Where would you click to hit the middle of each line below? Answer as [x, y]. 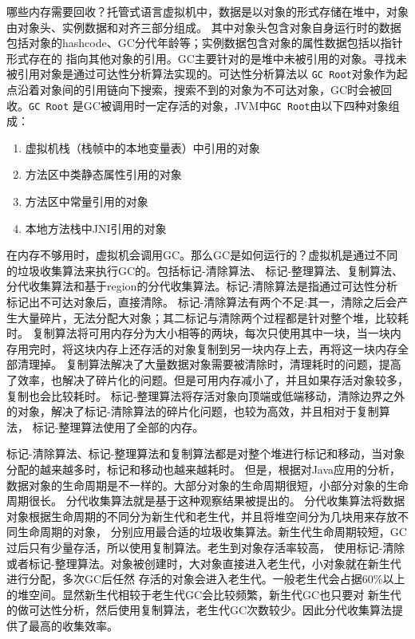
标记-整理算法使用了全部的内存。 [118, 426]
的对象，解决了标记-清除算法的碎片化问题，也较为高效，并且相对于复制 [193, 411]
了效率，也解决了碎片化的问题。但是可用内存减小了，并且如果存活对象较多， [207, 380]
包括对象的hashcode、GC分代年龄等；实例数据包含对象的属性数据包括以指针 [205, 43]
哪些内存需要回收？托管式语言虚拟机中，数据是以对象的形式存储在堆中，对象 [207, 11]
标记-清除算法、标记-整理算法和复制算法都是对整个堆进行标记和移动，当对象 [206, 454]
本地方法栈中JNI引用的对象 [96, 228]
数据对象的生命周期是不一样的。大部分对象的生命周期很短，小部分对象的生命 [207, 485]
